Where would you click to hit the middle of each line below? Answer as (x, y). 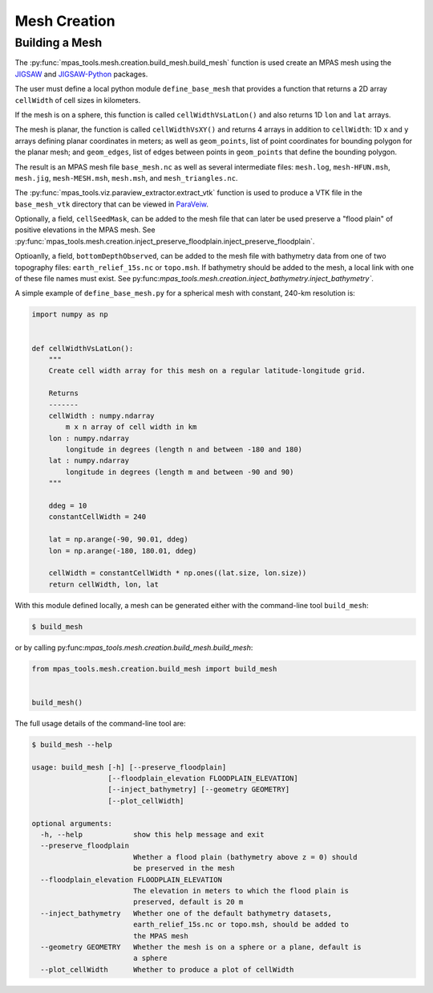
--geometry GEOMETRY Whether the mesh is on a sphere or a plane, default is (201, 947)
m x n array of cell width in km (131, 427)
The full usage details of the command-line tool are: (100, 723)
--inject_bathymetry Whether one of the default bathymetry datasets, (186, 913)
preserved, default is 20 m (188, 902)
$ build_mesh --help (72, 744)
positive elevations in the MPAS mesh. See (85, 230)
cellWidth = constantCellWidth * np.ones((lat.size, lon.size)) (178, 573)
